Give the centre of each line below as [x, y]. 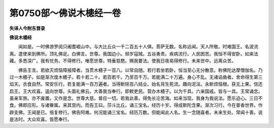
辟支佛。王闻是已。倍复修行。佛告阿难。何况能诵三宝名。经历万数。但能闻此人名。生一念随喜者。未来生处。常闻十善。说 [136, 112]
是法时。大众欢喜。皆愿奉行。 [41, 119]
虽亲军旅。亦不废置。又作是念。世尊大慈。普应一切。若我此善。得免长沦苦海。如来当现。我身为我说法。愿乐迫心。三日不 [136, 98]
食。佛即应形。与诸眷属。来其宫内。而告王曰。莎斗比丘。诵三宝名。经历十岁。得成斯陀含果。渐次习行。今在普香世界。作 [136, 105]
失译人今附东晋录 [27, 28]
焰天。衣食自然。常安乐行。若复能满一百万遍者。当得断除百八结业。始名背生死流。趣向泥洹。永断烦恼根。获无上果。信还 [136, 84]
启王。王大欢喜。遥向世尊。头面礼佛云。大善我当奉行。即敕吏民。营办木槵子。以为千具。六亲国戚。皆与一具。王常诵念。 [136, 91]
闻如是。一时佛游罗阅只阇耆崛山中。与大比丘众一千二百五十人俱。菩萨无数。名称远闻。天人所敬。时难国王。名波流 [138, 47]
